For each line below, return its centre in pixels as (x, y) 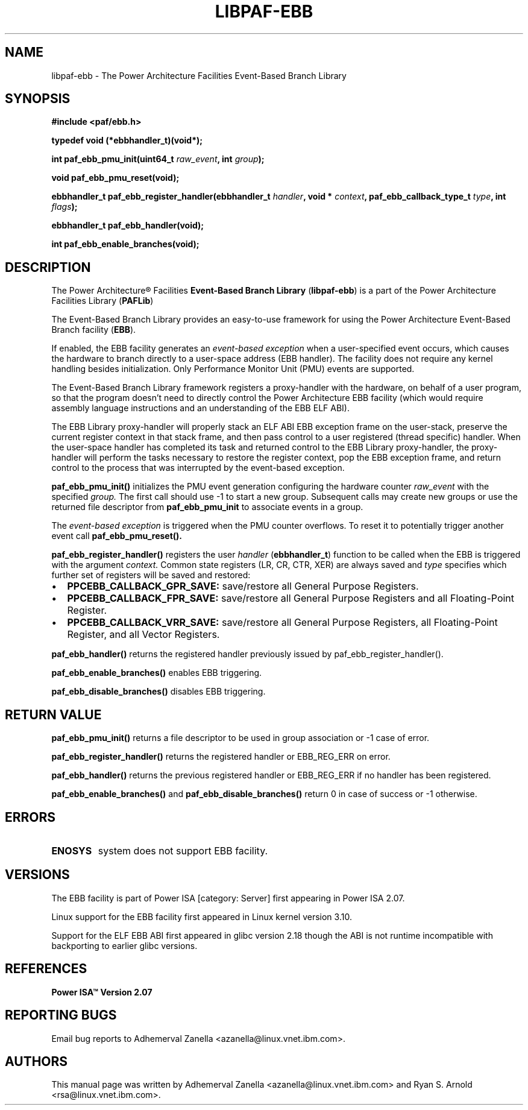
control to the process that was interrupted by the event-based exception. (198, 468)
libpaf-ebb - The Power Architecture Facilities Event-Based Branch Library (199, 75)
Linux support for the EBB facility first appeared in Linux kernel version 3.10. (202, 916)
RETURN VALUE (53, 714)
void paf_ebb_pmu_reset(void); (115, 178)
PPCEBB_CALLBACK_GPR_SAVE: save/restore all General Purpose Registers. (243, 586)
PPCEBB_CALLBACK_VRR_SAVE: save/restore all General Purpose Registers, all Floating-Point (282, 623)
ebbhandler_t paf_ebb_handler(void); (128, 225)
